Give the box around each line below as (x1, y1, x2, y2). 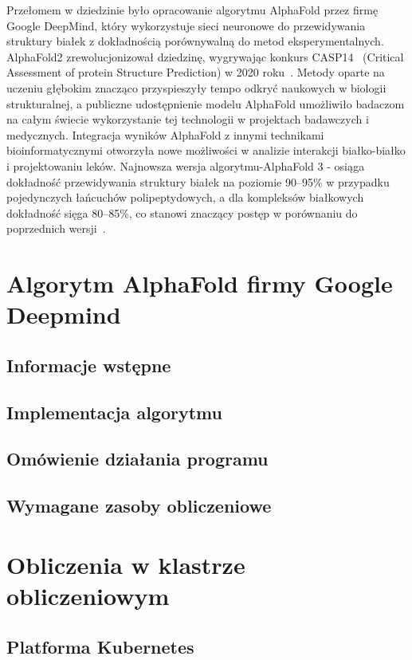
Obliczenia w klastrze (6, 548, 245, 580)
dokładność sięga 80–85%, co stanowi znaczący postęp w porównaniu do (6, 204, 358, 221)
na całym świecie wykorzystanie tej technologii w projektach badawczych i (6, 111, 369, 128)
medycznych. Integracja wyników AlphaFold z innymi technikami (6, 126, 324, 143)
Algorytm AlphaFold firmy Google (6, 267, 393, 300)
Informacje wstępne (6, 352, 171, 377)
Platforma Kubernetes (6, 634, 194, 658)
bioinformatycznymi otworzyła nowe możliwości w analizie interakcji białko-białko (6, 142, 406, 159)
